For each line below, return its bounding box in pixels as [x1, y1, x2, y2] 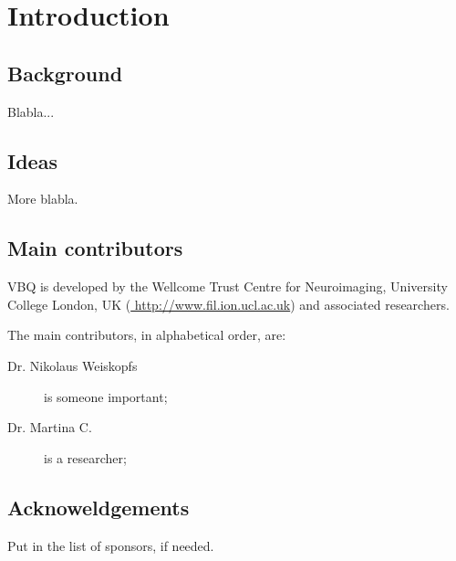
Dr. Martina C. [7, 418, 92, 437]
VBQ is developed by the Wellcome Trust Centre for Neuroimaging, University [7, 277, 448, 296]
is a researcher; [44, 448, 127, 467]
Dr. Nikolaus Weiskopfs [7, 355, 138, 375]
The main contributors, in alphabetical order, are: [7, 325, 286, 344]
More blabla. [7, 189, 78, 208]
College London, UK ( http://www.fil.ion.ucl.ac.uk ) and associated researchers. [7, 294, 450, 313]
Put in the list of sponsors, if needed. [7, 535, 214, 555]
